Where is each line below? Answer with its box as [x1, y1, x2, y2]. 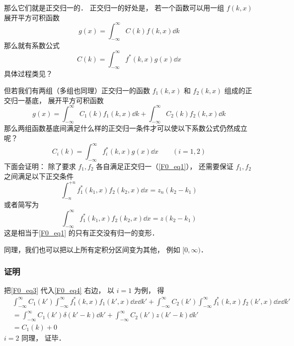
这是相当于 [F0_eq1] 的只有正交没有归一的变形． [4, 228, 159, 238]
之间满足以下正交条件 [4, 171, 73, 181]
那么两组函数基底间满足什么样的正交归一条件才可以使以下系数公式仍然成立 [4, 123, 247, 133]
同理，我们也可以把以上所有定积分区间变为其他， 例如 [4, 244, 180, 254]
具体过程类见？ [4, 68, 53, 79]
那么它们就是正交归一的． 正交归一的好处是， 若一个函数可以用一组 [4, 2, 224, 12]
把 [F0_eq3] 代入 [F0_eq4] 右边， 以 [4, 285, 115, 295]
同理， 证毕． [21, 333, 66, 343]
